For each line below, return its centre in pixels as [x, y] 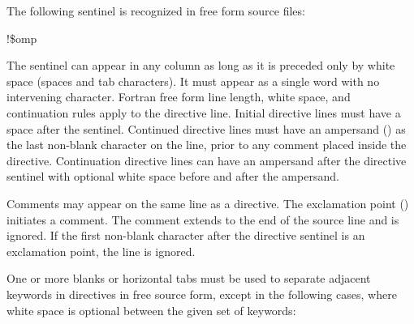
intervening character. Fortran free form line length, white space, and [179, 97]
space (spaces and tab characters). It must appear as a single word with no [193, 81]
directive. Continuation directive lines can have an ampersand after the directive [207, 160]
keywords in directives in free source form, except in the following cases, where [202, 294]
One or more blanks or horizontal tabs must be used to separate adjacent [189, 278]
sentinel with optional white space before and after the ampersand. [173, 176]
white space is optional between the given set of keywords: [151, 310]
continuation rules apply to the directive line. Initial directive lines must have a [204, 112]
